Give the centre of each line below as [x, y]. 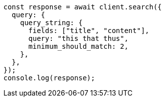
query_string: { [51, 23]
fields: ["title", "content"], [89, 31]
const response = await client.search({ [83, 7]
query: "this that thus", [78, 38]
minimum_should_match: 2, [78, 46]
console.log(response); [49, 78]
